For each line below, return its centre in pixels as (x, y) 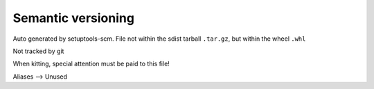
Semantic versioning (74, 18)
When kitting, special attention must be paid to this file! (91, 64)
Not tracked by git (38, 51)
